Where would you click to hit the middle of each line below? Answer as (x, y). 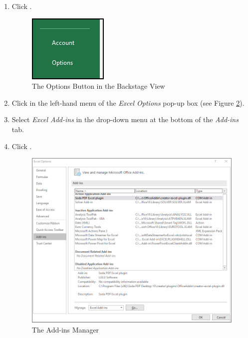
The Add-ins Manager (65, 329)
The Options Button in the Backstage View (98, 86)
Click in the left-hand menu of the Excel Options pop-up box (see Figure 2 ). (128, 102)
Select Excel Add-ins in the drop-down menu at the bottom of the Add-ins (125, 119)
